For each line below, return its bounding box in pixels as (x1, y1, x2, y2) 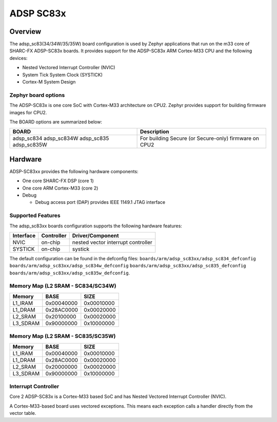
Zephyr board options (9, 91, 65, 98)
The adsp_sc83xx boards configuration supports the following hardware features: (9, 223, 182, 229)
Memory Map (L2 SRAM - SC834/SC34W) (9, 282, 116, 289)
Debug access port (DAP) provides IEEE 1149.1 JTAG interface (35, 199, 166, 205)
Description (140, 128, 169, 135)
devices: (9, 55, 28, 61)
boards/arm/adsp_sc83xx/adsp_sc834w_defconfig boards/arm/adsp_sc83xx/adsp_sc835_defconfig (9, 263, 246, 269)
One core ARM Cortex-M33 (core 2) (22, 185, 98, 191)
